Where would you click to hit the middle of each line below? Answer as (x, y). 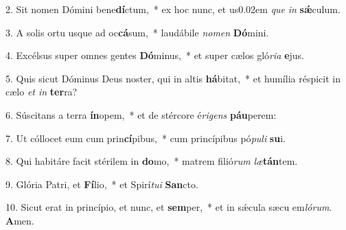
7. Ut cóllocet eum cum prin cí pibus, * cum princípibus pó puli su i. (146, 138)
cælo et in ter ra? (42, 92)
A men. (20, 220)
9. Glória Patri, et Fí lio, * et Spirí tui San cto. (102, 184)
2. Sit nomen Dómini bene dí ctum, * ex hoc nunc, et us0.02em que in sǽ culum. (173, 9)
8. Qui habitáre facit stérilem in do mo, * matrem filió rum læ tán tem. (152, 161)
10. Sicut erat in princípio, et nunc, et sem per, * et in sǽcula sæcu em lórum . (169, 207)
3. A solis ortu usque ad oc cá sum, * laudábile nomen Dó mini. (137, 32)
